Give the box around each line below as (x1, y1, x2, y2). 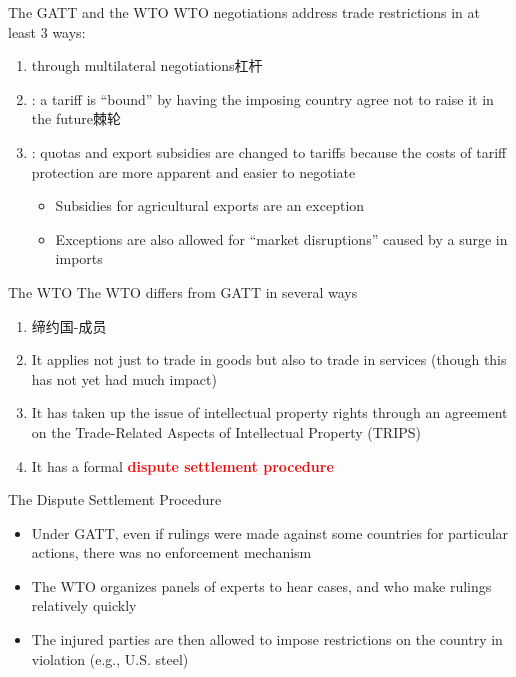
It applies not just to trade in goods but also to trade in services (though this (31, 349, 507, 370)
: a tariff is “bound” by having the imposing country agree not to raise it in (31, 88, 494, 109)
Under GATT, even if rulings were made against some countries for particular (31, 522, 509, 543)
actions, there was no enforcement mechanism (31, 542, 312, 563)
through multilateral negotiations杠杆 (31, 55, 263, 76)
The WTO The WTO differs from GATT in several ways (8, 281, 358, 302)
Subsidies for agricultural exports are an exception (55, 195, 365, 216)
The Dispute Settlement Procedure (8, 489, 222, 510)
